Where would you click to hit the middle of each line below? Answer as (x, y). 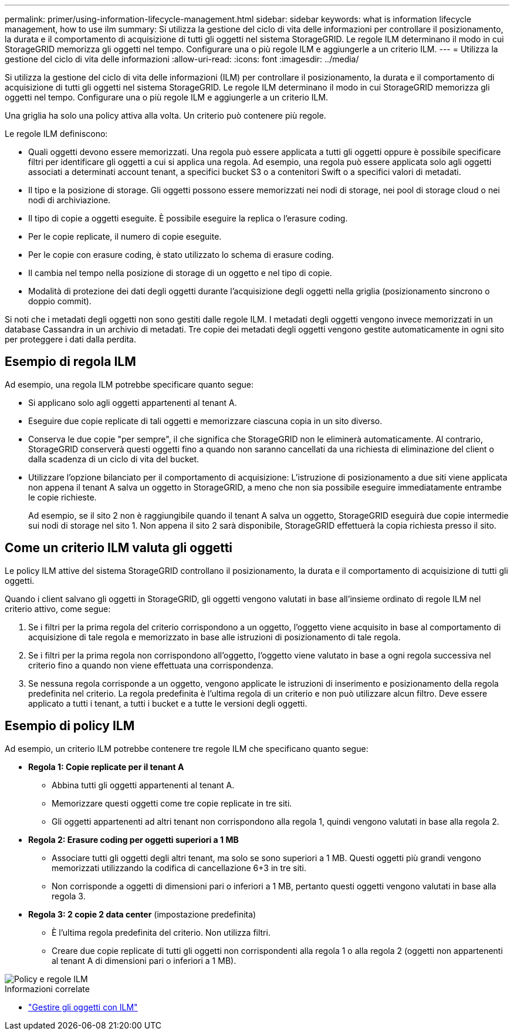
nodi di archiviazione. (70, 200)
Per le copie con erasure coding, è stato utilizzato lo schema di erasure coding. (181, 255)
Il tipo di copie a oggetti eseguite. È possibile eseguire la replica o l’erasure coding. (188, 218)
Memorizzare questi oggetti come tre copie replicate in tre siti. (172, 803)
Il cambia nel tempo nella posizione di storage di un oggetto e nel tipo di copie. (180, 273)
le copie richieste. (62, 497)
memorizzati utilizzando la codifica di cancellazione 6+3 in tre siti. (179, 868)
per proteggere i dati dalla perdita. (70, 339)
